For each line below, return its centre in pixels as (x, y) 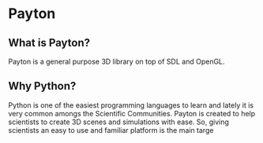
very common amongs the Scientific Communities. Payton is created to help (132, 113)
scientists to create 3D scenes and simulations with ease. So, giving (118, 122)
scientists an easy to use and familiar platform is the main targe (111, 130)
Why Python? (42, 86)
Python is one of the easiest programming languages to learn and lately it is (131, 105)
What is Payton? (49, 43)
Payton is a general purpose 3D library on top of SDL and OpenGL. (116, 61)
